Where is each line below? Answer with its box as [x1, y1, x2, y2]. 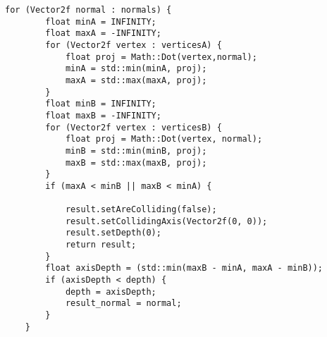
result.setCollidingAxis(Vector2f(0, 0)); [65, 216, 268, 226]
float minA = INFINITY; [45, 16, 156, 27]
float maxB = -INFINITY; [45, 110, 161, 121]
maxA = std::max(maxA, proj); [65, 75, 207, 85]
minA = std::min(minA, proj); [65, 63, 207, 74]
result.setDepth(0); [65, 228, 161, 238]
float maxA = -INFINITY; [45, 28, 161, 39]
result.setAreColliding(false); [65, 204, 217, 215]
